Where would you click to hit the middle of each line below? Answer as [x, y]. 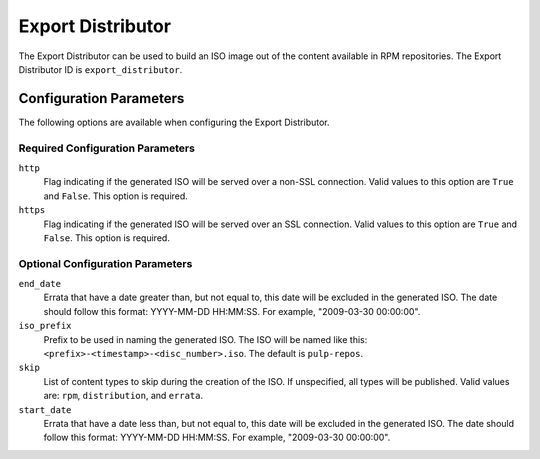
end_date [40, 284]
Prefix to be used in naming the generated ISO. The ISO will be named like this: [205, 339]
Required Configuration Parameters [106, 148]
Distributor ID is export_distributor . [100, 69]
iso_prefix [45, 326]
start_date [45, 409]
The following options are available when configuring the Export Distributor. [174, 122]
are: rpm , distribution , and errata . [123, 396]
